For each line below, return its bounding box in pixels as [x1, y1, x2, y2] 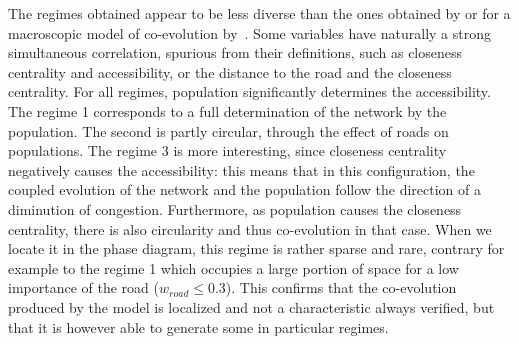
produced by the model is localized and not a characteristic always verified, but [8, 296, 495, 317]
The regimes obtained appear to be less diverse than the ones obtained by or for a [8, 3, 511, 23]
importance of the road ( [8, 277, 159, 298]
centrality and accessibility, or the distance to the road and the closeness [8, 61, 452, 82]
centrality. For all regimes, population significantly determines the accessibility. [8, 81, 491, 102]
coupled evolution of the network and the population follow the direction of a [8, 179, 482, 200]
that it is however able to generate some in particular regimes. [8, 316, 389, 337]
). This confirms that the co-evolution [225, 277, 457, 298]
